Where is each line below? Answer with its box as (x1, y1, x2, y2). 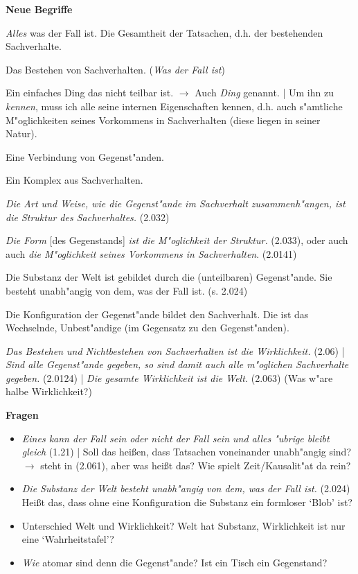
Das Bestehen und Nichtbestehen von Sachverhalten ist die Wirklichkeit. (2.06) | (6, 343, 345, 358)
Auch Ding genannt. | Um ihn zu (195, 85, 334, 100)
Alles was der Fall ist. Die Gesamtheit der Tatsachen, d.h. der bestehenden (6, 25, 323, 40)
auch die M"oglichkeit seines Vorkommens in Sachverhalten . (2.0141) (6, 246, 297, 261)
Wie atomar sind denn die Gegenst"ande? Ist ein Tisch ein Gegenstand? (21, 555, 328, 569)
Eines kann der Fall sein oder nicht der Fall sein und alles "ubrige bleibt (21, 430, 330, 445)
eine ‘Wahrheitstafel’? (21, 532, 114, 546)
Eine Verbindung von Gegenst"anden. (6, 149, 164, 164)
